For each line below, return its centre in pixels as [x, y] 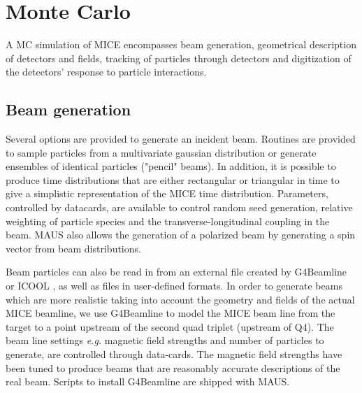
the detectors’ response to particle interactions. [106, 72]
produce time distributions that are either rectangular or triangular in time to [173, 179]
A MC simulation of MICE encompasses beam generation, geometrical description [181, 44]
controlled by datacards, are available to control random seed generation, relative [179, 207]
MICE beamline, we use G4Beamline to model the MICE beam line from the [171, 313]
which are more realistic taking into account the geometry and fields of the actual [180, 299]
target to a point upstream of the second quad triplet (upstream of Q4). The [170, 326]
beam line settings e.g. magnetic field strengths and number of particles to [165, 340]
